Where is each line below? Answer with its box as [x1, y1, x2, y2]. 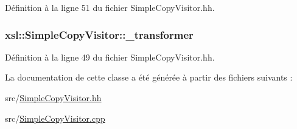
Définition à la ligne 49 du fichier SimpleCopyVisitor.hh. [5, 50, 215, 63]
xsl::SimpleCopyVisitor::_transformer [5, 27, 194, 42]
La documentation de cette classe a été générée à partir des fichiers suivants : [5, 71, 293, 84]
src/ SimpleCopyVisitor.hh [5, 91, 102, 104]
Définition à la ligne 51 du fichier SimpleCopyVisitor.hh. [5, 1, 215, 13]
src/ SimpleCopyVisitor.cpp [5, 111, 105, 124]
